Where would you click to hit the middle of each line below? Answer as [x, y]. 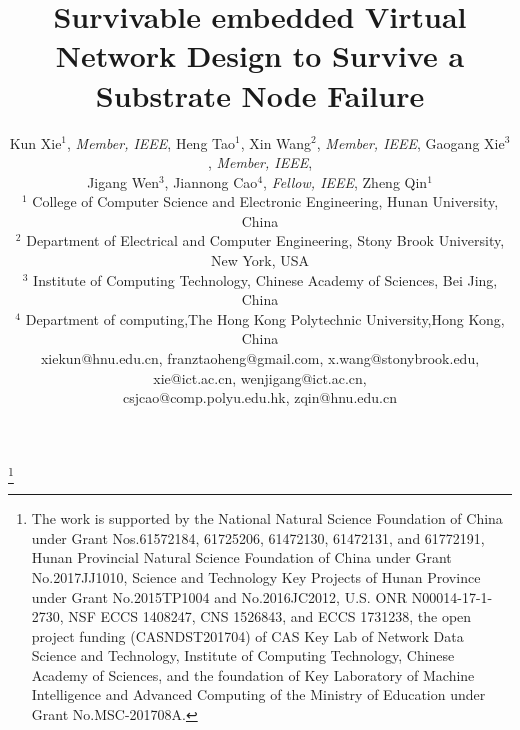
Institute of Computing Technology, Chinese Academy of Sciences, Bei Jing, [265, 279]
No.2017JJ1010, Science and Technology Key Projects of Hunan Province [256, 576]
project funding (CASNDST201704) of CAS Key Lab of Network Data [247, 635]
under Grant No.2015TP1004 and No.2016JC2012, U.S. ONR [219, 596]
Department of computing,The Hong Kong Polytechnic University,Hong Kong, [265, 318]
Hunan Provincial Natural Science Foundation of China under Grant [241, 557]
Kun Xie [35, 142]
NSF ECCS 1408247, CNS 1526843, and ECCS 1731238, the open [270, 616]
